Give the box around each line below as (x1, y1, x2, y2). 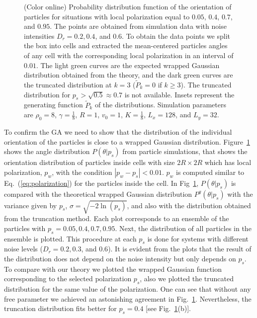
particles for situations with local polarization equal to (24, 11, 190, 21)
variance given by (4, 200, 57, 210)
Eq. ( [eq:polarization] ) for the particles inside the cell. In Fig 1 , (4, 177, 199, 188)
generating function (24, 99, 83, 110)
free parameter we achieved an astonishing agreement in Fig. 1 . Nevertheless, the (4, 293, 252, 304)
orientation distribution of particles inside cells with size (4, 157, 175, 167)
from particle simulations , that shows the (122, 146, 248, 157)
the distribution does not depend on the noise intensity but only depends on (4, 253, 236, 264)
